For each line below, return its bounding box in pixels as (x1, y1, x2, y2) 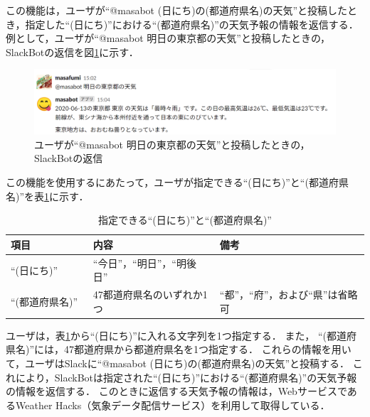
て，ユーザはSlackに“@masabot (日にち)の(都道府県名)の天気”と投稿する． (6, 356, 349, 371)
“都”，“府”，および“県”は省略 (219, 287, 358, 302)
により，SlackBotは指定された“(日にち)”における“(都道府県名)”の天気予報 (15, 369, 357, 384)
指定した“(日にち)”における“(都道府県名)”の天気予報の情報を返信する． (25, 16, 359, 31)
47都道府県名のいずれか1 (92, 287, 208, 302)
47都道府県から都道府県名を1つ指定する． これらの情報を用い (64, 342, 351, 357)
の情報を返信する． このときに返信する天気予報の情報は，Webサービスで (6, 384, 347, 399)
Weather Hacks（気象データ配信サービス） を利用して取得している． (15, 397, 330, 412)
